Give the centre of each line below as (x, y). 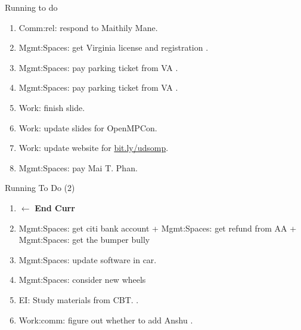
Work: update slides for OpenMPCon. (88, 127)
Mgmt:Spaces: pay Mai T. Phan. (78, 167)
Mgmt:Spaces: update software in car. (88, 259)
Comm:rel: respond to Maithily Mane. (88, 27)
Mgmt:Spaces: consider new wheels (82, 280)
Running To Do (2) (40, 188)
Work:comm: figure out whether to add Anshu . (106, 320)
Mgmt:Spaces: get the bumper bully (84, 240)
